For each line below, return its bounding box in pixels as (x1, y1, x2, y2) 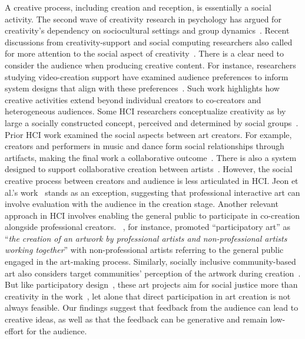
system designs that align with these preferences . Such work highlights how (5, 82, 280, 94)
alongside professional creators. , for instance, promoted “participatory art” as (5, 220, 290, 233)
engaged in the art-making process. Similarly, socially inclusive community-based (5, 255, 296, 268)
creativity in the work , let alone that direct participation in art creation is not (5, 289, 291, 302)
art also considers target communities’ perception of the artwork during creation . (5, 266, 301, 279)
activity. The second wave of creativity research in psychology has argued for (5, 12, 281, 25)
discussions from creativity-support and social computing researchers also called (5, 35, 293, 48)
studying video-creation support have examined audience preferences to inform (5, 70, 289, 83)
